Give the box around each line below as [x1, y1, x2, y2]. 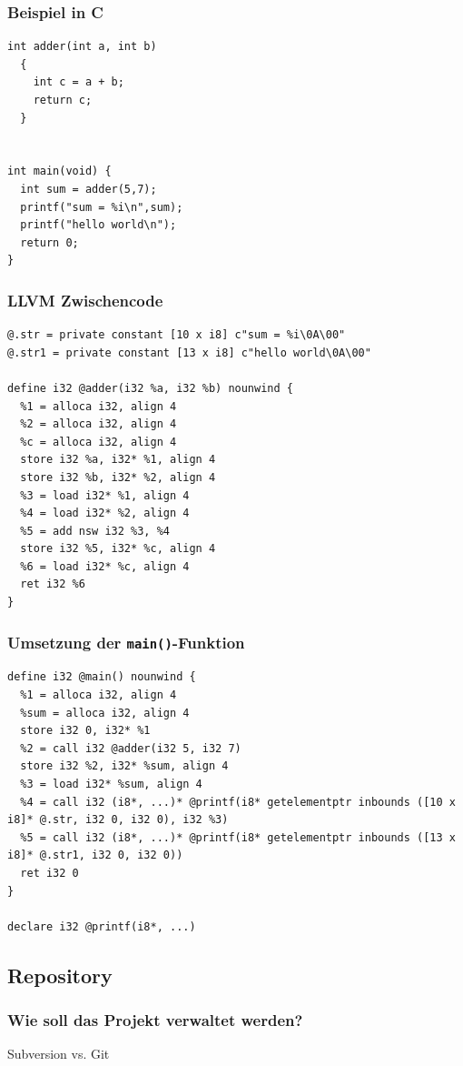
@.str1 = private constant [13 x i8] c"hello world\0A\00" [7, 346, 371, 359]
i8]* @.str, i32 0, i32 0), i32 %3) [7, 813, 229, 827]
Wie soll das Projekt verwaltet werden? [7, 1009, 303, 1031]
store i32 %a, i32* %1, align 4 [20, 453, 216, 467]
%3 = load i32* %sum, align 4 [20, 778, 202, 790]
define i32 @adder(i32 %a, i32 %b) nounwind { [7, 381, 293, 395]
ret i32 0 [20, 866, 79, 880]
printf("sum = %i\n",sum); [20, 200, 183, 214]
